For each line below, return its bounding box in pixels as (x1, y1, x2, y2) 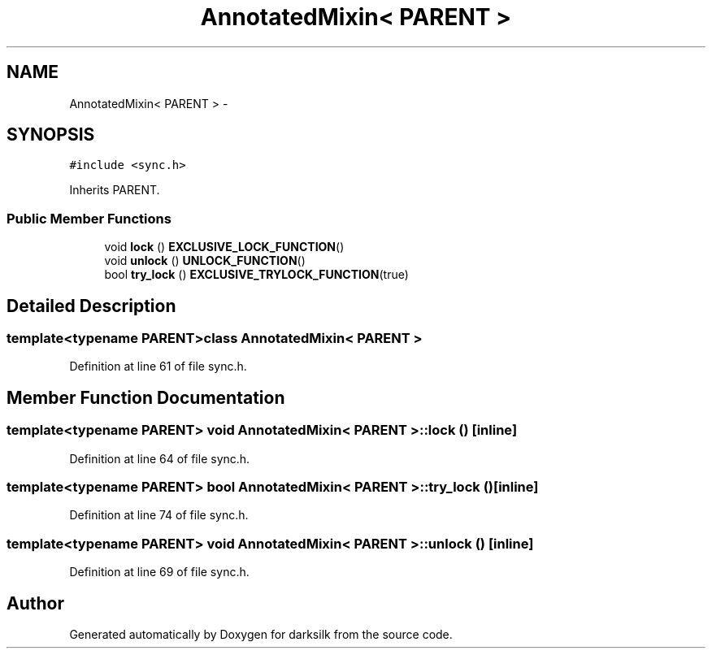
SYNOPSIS (7, 124, 95, 145)
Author (7, 592, 64, 614)
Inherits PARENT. (69, 183, 160, 197)
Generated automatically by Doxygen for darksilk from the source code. (69, 627, 453, 641)
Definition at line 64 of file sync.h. (69, 451, 250, 466)
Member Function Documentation (7, 387, 285, 408)
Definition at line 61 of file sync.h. (69, 359, 247, 374)
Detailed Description (7, 295, 176, 316)
